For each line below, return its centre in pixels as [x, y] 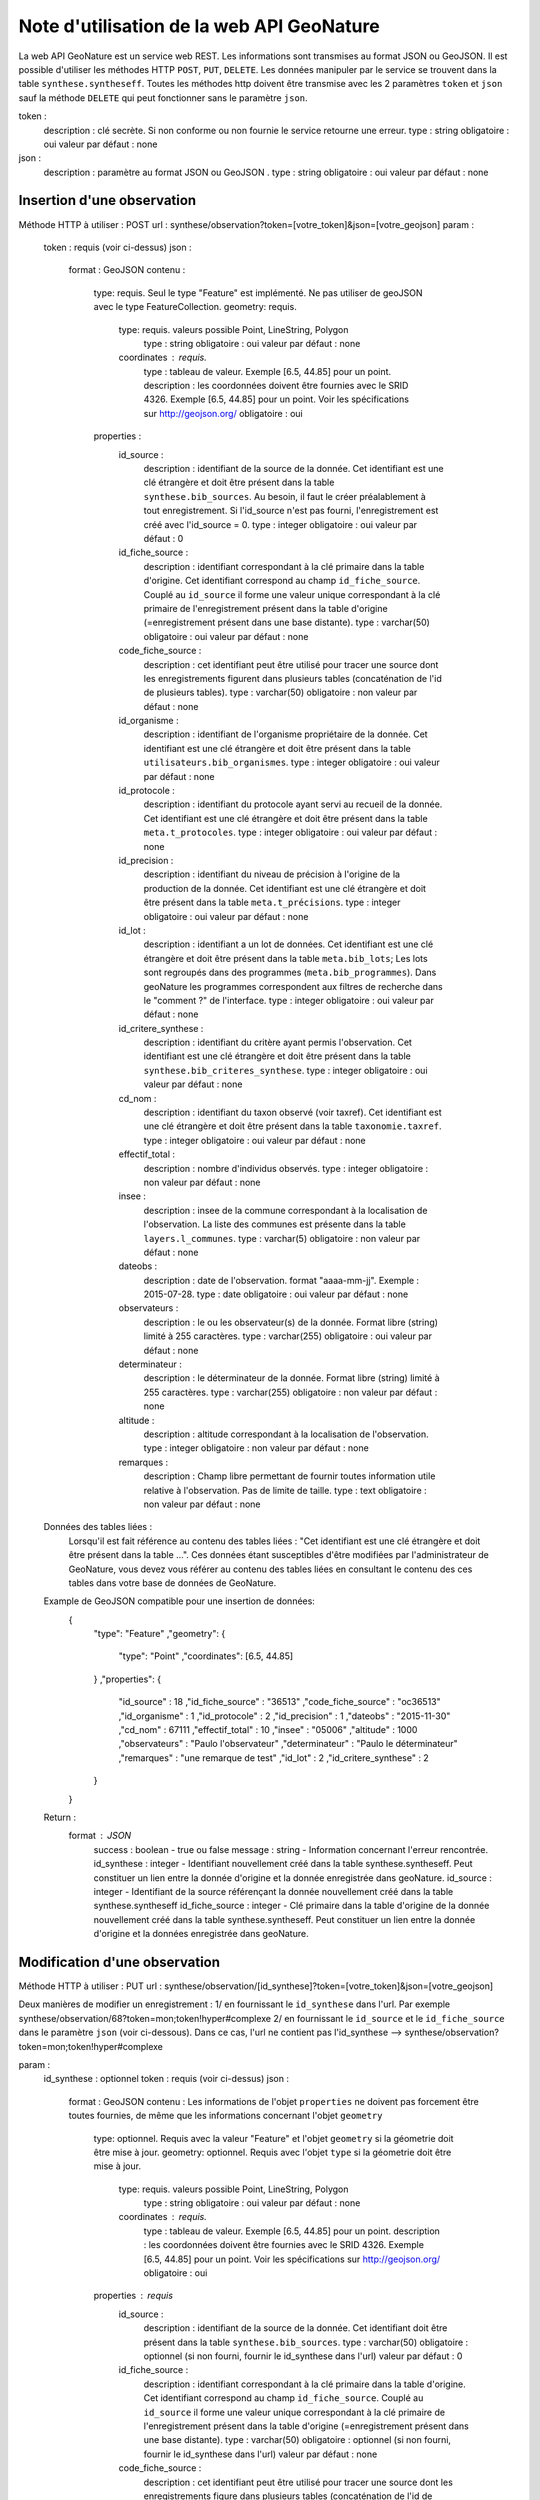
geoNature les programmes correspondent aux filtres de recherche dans [293, 986]
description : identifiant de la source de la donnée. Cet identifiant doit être [295, 2328]
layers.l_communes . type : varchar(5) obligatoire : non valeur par [282, 1238]
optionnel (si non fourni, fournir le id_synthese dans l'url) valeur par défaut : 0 [303, 2356]
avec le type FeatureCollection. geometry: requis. [195, 307]
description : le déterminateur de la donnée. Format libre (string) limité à [291, 1378]
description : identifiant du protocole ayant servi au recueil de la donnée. [293, 804]
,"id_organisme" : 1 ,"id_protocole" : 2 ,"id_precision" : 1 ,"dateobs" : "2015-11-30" [284, 1716]
